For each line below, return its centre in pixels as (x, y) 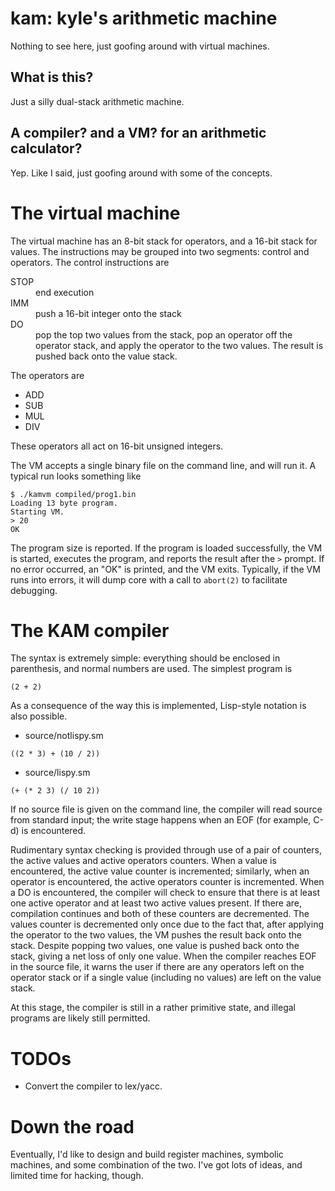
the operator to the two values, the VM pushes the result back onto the (156, 935)
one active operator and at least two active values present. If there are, (156, 903)
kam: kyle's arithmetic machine (144, 18)
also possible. (39, 716)
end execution (65, 292)
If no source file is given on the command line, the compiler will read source (166, 809)
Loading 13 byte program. (64, 503)
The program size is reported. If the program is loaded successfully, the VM (166, 548)
